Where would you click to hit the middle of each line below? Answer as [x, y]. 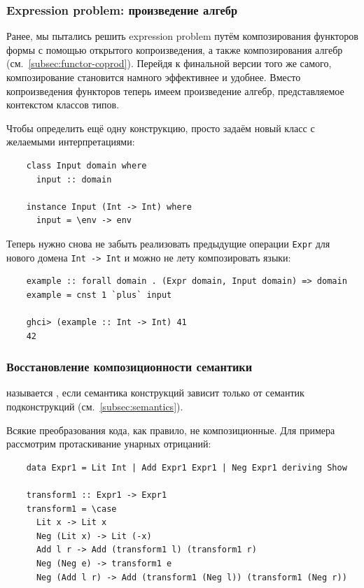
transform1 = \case [71, 509]
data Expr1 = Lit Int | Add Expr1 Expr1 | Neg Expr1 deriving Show [187, 467]
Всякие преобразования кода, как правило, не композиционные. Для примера [171, 430]
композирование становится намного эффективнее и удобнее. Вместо [154, 77]
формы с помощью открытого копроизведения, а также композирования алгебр [175, 49]
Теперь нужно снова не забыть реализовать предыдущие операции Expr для [168, 243]
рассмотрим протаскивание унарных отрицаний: [109, 444]
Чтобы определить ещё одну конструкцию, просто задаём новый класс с [161, 128]
